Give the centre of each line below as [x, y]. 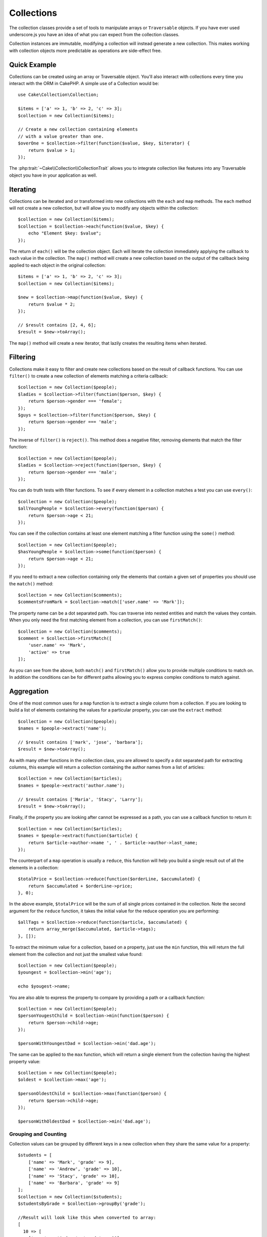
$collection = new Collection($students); [70, 1197]
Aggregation [29, 691]
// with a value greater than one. [61, 136]
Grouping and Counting [38, 1134]
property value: [25, 1061]
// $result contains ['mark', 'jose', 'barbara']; [81, 742]
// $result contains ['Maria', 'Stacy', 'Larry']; [81, 799]
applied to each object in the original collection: [57, 265]
